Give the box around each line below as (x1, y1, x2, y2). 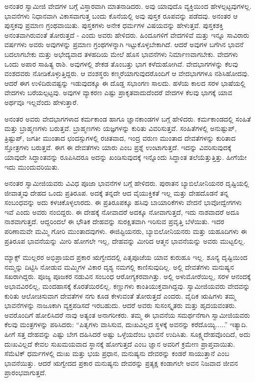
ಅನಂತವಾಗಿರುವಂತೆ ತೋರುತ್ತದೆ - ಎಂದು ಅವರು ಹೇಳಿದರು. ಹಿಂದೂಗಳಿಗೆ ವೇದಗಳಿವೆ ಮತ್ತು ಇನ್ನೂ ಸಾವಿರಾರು (4, 29, 250, 40)
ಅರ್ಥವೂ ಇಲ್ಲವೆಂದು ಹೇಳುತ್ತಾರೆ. (4, 97, 78, 107)
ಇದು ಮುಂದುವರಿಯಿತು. (4, 161, 59, 172)
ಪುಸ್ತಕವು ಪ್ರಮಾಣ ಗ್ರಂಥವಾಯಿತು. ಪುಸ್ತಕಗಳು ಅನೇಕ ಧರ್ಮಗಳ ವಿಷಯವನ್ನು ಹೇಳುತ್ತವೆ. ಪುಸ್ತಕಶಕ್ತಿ (4, 20, 224, 30)
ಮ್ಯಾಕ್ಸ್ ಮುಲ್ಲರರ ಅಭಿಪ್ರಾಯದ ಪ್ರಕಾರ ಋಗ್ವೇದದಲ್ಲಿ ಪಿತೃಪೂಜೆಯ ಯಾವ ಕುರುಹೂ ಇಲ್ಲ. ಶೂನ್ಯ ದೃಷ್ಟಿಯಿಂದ (4, 252, 248, 262)
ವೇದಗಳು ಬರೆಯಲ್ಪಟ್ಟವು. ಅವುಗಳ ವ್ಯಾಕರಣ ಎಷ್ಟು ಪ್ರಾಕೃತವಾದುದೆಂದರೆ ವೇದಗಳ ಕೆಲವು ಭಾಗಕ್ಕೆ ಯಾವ (4, 87, 232, 98)
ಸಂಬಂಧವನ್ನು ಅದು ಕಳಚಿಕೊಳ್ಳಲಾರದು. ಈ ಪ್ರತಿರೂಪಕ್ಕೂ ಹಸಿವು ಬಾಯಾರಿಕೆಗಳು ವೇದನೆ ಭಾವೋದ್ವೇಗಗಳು (4, 197, 242, 207)
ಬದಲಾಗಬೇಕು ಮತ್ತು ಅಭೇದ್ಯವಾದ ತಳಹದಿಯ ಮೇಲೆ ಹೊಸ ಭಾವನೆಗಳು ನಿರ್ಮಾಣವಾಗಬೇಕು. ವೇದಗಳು (4, 49, 238, 59)
